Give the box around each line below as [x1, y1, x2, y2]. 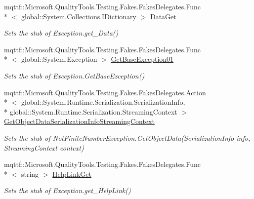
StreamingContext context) [4, 142, 84, 153]
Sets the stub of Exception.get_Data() [4, 28, 119, 38]
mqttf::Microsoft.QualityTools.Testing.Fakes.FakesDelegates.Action [4, 87, 206, 97]
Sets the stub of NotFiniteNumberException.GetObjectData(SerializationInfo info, [4, 132, 251, 143]
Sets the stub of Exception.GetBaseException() [4, 70, 145, 80]
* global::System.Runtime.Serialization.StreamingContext [4, 106, 177, 117]
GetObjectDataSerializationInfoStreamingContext [4, 116, 155, 126]
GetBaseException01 [111, 54, 174, 64]
